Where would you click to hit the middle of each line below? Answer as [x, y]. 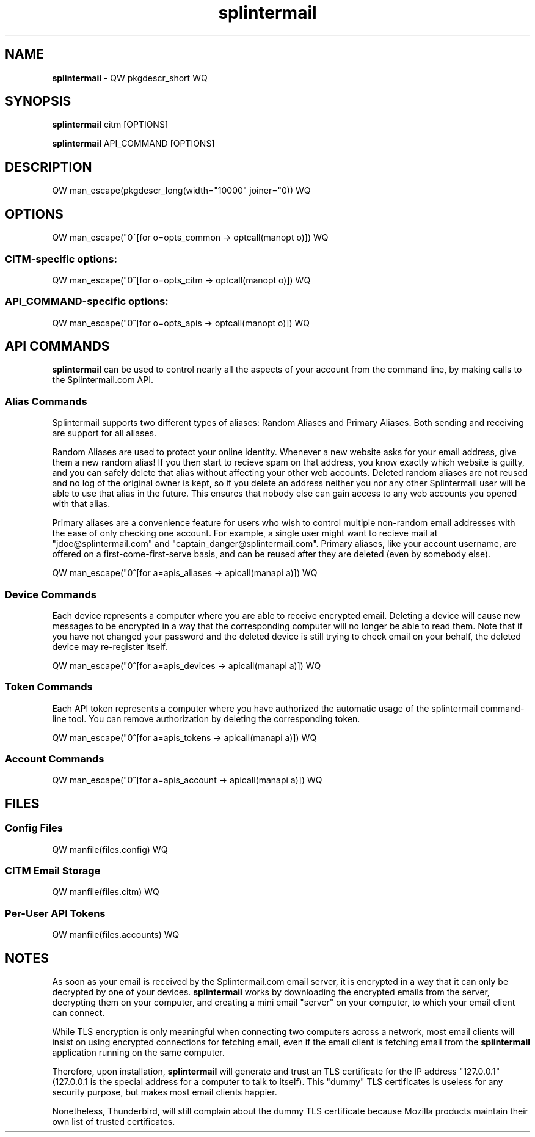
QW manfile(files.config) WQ [110, 849]
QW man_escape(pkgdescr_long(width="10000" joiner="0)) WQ [181, 191]
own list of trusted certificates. [114, 1122]
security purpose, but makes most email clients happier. [165, 1092]
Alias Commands [46, 401]
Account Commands [55, 759]
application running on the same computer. [138, 1053]
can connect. [78, 1013]
